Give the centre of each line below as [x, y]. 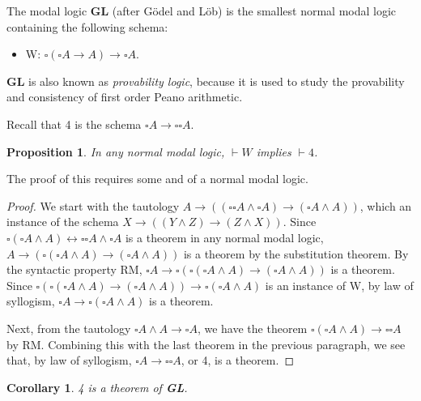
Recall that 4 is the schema [74, 124]
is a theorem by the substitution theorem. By [296, 253]
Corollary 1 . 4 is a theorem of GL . [97, 387]
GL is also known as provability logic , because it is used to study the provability [206, 81]
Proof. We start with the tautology [93, 205]
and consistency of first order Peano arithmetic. [125, 97]
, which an [386, 205]
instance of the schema [63, 222]
